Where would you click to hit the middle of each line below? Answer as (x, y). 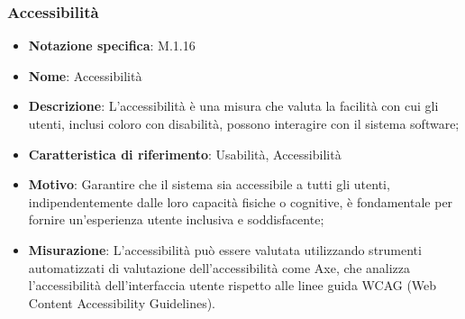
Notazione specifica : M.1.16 (112, 46)
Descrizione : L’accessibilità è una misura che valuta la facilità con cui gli (233, 106)
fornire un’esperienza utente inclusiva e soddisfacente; (176, 219)
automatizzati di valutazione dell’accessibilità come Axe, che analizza (219, 267)
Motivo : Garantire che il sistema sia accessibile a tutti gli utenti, (209, 184)
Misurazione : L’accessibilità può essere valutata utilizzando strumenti (225, 249)
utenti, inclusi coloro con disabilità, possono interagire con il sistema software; (244, 123)
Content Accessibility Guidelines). (122, 302)
